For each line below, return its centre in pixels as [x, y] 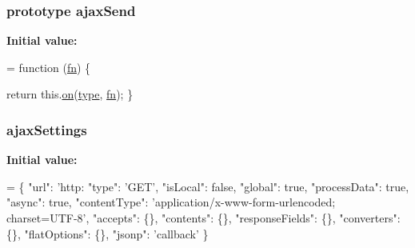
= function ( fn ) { [49, 67]
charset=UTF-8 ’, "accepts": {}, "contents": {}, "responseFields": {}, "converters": [204, 218]
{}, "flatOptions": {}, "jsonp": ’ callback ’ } [108, 233]
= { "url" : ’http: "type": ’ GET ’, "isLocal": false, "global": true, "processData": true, [208, 186]
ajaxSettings [47, 129]
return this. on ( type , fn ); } [70, 94]
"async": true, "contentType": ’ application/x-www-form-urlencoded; [171, 202]
